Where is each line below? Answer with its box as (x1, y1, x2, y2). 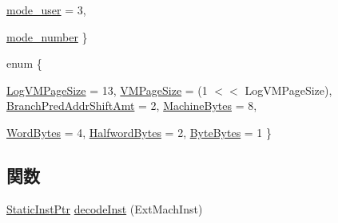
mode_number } (6, 28, 88, 45)
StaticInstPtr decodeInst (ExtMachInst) (6, 200, 203, 217)
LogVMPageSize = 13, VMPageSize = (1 (6, 81, 208, 98)
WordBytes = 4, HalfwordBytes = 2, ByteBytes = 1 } (6, 123, 272, 140)
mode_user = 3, (6, 2, 86, 18)
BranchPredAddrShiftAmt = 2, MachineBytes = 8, (6, 97, 257, 114)
